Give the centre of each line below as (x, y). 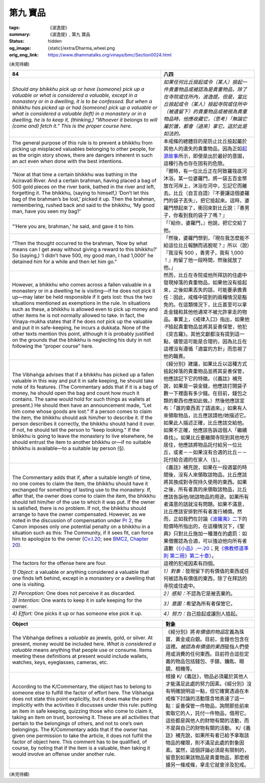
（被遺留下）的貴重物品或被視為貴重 (205, 112)
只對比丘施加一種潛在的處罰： (208, 533)
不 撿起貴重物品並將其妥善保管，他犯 (205, 327)
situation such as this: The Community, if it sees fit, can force (83, 532)
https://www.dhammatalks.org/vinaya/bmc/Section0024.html (110, 55)
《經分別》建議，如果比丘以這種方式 (205, 364)
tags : (14, 28)
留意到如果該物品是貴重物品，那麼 (205, 757)
